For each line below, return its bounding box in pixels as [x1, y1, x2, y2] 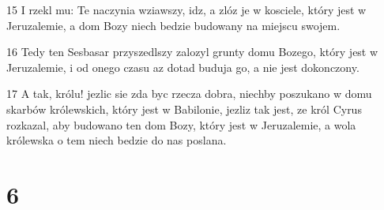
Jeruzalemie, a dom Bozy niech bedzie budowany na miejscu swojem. [6, 17, 341, 33]
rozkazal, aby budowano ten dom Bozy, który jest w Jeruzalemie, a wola [6, 116, 356, 133]
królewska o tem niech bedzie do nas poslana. [6, 132, 227, 148]
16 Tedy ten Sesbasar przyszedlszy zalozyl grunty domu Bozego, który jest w [6, 43, 378, 60]
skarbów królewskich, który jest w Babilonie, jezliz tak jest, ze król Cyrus [6, 100, 362, 117]
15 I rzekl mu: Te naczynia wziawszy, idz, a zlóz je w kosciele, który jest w [6, 2, 367, 17]
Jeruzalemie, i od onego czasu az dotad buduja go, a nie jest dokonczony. [6, 58, 360, 75]
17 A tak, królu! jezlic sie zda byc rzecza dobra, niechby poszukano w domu [6, 85, 372, 102]
